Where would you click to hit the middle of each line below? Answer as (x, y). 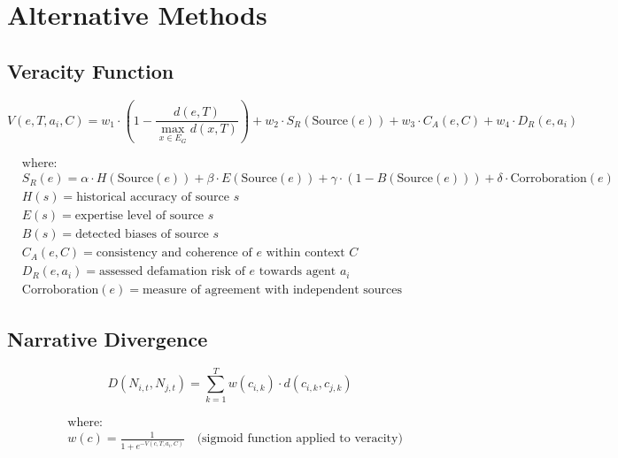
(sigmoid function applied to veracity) (300, 439)
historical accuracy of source (153, 198)
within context (305, 253)
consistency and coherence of (174, 253)
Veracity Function (91, 70)
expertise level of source (139, 216)
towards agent (297, 272)
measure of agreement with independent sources (272, 290)
